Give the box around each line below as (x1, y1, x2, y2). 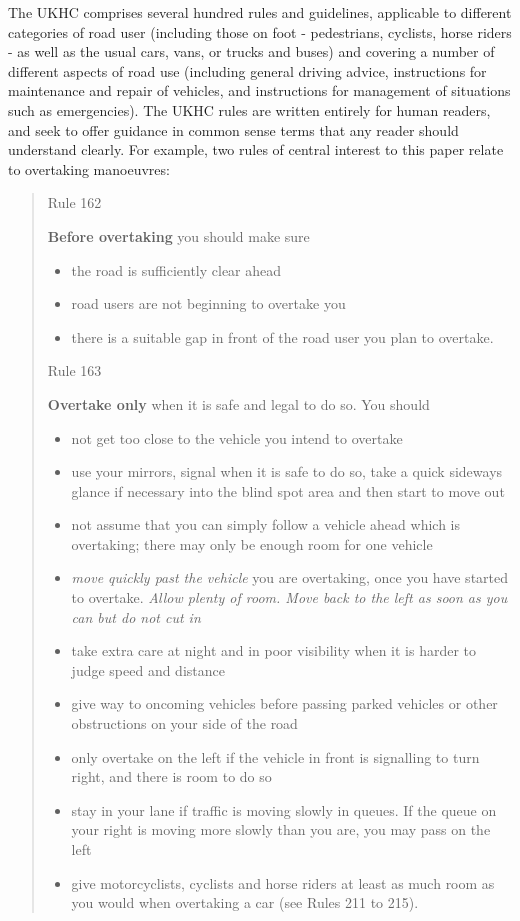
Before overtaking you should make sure (47, 225, 310, 246)
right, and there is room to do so (71, 766, 272, 787)
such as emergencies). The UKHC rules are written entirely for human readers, (8, 99, 491, 120)
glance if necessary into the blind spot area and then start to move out (71, 480, 505, 501)
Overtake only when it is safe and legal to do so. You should (47, 393, 430, 414)
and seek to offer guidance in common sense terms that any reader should (8, 119, 459, 140)
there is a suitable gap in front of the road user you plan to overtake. (71, 326, 494, 347)
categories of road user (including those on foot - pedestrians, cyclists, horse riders (8, 21, 512, 42)
